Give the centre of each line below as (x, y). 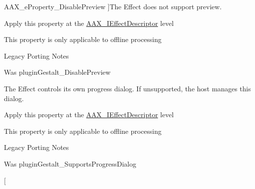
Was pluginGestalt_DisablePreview (57, 72)
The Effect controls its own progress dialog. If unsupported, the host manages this (127, 88)
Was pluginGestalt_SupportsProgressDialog (70, 163)
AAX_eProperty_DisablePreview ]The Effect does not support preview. (113, 6)
